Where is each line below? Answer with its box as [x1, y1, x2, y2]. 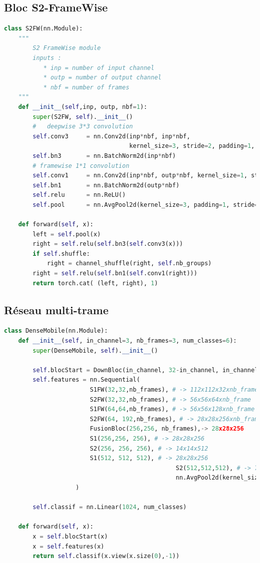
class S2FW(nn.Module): [4, 25, 83, 32]
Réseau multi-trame [4, 302, 108, 317]
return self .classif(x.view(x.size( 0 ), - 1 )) [32, 553, 179, 560]
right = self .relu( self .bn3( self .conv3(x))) [32, 240, 183, 248]
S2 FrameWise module [32, 44, 101, 52]
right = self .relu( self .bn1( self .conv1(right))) [32, 270, 197, 277]
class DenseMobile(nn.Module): [4, 327, 108, 335]
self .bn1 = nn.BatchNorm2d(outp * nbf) [32, 181, 179, 189]
